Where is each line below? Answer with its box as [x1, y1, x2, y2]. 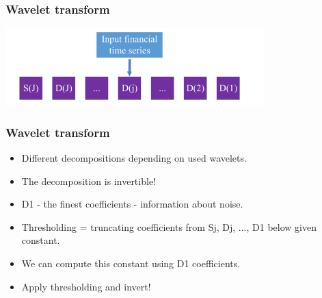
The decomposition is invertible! [21, 173, 156, 188]
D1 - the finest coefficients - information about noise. [21, 197, 243, 211]
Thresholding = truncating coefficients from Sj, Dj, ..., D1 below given [21, 219, 317, 234]
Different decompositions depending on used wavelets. [21, 150, 247, 164]
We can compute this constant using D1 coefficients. [21, 256, 241, 270]
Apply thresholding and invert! [21, 279, 151, 293]
